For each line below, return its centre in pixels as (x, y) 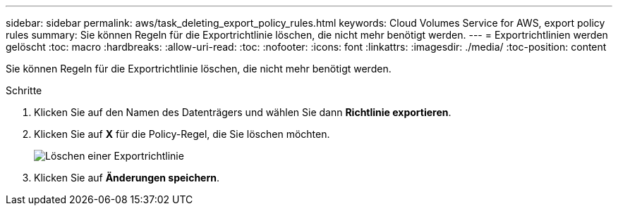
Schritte (24, 90)
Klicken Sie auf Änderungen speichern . (127, 178)
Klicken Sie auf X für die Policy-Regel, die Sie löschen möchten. (182, 134)
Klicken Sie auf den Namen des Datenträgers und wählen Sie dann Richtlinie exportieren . (243, 112)
